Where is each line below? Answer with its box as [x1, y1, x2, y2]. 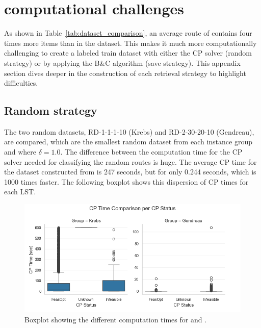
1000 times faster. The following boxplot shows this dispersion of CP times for [4, 176, 249, 187]
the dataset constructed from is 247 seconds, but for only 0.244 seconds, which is [4, 166, 256, 177]
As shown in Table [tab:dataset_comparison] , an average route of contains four [4, 28, 252, 38]
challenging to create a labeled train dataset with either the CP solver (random [4, 47, 252, 58]
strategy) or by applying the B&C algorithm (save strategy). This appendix [4, 57, 241, 68]
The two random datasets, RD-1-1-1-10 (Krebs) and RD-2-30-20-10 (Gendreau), [4, 126, 254, 137]
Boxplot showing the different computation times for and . [24, 314, 207, 324]
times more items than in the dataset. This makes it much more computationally [4, 37, 257, 48]
